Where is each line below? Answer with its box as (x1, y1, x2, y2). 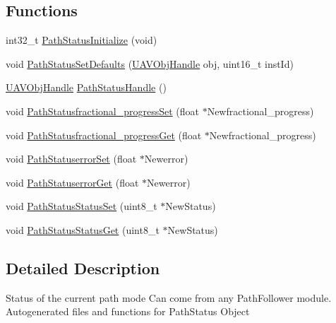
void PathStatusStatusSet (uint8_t (6, 199, 157, 213)
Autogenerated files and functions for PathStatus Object (6, 304, 250, 319)
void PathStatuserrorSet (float (6, 151, 137, 166)
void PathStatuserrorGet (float (6, 175, 139, 189)
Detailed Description (6, 257, 160, 278)
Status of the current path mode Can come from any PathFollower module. (6, 290, 332, 305)
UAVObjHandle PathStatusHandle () (6, 80, 167, 95)
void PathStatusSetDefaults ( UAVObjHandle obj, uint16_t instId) (6, 56, 294, 71)
